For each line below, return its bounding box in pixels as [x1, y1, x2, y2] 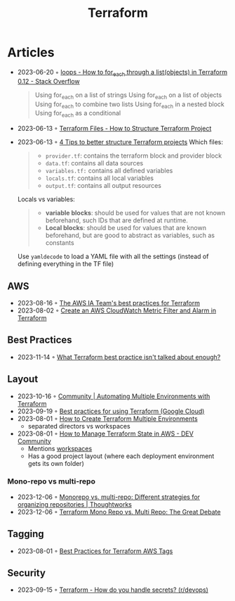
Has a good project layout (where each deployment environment [27, 452, 215, 460]
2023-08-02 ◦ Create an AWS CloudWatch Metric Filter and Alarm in [17, 306, 217, 315]
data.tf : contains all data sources [45, 159, 144, 167]
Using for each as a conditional [34, 109, 121, 119]
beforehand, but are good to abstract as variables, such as [45, 231, 215, 240]
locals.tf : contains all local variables [45, 174, 154, 182]
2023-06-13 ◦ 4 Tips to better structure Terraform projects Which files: [17, 138, 223, 146]
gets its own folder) [27, 459, 84, 467]
